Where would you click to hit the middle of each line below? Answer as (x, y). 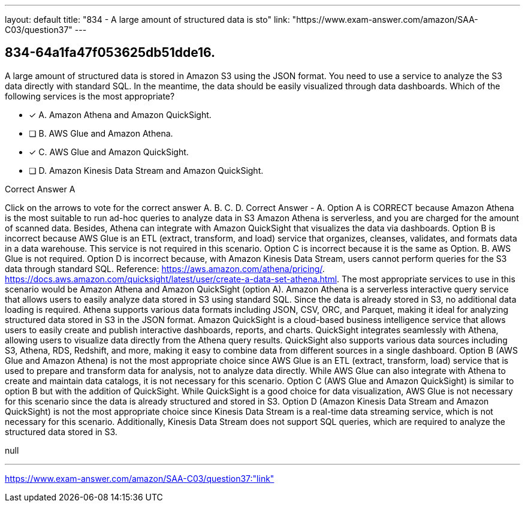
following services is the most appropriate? (90, 96)
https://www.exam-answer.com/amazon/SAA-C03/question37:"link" (140, 478)
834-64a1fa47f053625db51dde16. (110, 53)
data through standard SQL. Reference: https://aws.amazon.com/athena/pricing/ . (165, 268)
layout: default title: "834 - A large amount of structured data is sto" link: (147, 19)
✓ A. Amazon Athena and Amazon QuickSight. (120, 114)
